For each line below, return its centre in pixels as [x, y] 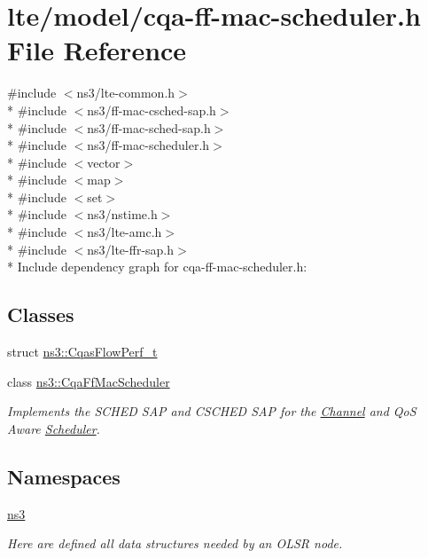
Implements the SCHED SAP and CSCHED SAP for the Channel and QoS [212, 411]
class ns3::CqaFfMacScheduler [89, 381]
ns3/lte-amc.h [125, 232]
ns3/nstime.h [122, 214]
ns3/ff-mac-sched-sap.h [149, 127]
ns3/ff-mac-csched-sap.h [152, 110]
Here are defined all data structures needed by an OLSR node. [175, 543]
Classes [41, 314]
